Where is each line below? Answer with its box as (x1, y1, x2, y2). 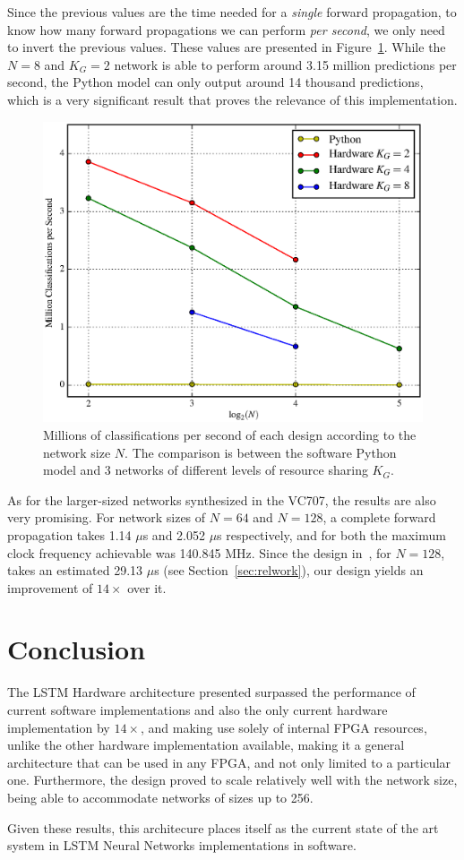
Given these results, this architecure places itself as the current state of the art (7, 818, 439, 837)
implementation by (7, 718, 110, 736)
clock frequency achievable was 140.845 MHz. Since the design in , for (7, 543, 391, 562)
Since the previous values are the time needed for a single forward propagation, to (7, 3, 457, 21)
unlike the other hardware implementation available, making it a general (7, 735, 405, 754)
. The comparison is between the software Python (125, 443, 397, 461)
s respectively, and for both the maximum (217, 525, 446, 544)
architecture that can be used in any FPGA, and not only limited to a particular (7, 752, 451, 771)
